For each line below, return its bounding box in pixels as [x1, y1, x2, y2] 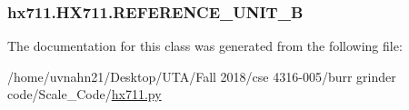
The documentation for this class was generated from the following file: [7, 36, 403, 55]
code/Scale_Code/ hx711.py [7, 85, 162, 104]
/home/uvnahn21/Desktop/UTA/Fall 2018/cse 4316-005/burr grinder [7, 66, 396, 85]
